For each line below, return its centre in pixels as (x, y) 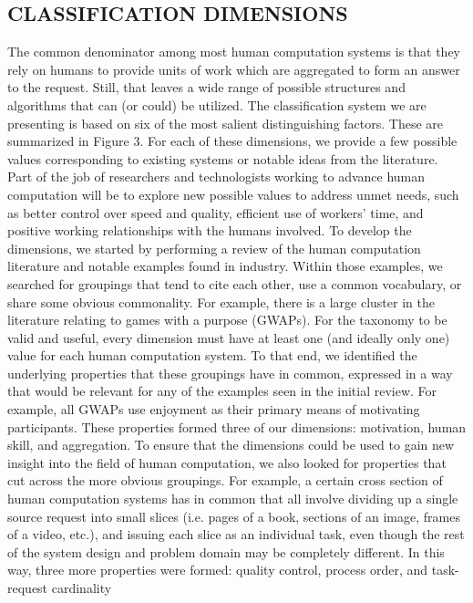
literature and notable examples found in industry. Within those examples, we (225, 266)
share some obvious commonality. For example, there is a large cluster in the (221, 301)
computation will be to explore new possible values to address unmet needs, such (233, 194)
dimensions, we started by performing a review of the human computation (214, 248)
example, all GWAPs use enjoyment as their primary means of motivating (214, 409)
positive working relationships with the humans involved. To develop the (210, 230)
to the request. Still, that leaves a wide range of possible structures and (206, 87)
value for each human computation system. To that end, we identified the (212, 355)
